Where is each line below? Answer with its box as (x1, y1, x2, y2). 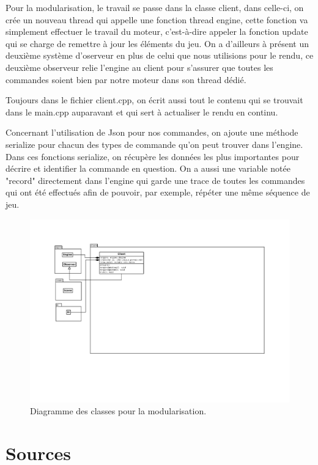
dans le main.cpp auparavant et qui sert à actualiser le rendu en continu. (6, 105, 278, 118)
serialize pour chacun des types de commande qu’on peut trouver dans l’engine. (6, 137, 303, 150)
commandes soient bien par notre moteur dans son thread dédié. (6, 73, 246, 86)
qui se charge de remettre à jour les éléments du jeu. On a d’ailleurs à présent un (6, 37, 309, 49)
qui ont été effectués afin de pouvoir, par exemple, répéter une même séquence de (6, 186, 310, 199)
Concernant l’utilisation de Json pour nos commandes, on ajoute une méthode (6, 126, 298, 139)
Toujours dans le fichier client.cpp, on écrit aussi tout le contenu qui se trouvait (6, 93, 303, 106)
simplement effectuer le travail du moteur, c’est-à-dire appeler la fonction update (6, 25, 308, 38)
